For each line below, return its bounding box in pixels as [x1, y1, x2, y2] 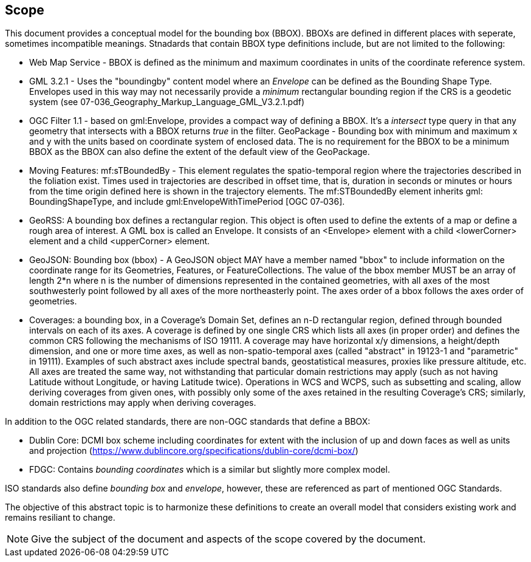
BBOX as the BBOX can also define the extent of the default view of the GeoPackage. [29, 146, 370, 157]
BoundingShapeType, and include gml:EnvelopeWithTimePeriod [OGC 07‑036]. [29, 196, 345, 207]
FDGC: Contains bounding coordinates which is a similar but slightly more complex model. [29, 464, 390, 475]
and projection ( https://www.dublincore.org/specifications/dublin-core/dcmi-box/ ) [29, 445, 358, 456]
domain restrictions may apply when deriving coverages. [29, 397, 256, 408]
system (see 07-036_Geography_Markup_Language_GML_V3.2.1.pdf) [29, 97, 305, 108]
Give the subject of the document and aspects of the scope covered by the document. [31, 533, 426, 546]
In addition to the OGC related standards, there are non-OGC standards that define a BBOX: [5, 416, 371, 427]
